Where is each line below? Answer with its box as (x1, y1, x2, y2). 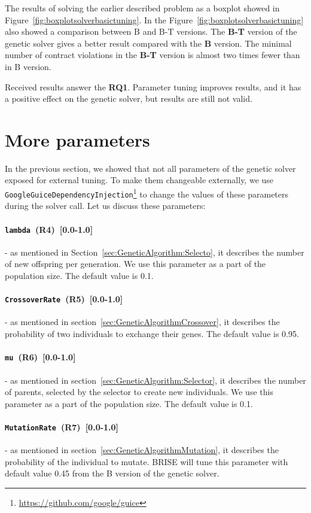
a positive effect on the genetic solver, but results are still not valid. (5, 92, 252, 105)
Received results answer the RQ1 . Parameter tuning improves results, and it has (5, 80, 301, 93)
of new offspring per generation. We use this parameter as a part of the (5, 257, 266, 270)
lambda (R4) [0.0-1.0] (5, 223, 93, 235)
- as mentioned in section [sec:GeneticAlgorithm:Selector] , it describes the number (5, 374, 306, 386)
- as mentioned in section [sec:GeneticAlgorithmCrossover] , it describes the (5, 315, 280, 328)
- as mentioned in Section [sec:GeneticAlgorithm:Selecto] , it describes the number (5, 245, 304, 258)
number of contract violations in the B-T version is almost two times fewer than (5, 48, 300, 61)
